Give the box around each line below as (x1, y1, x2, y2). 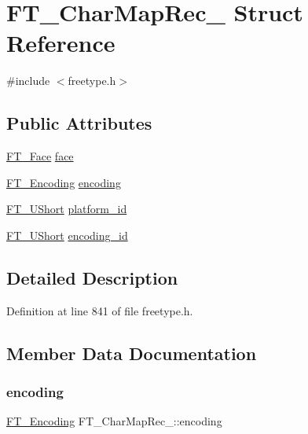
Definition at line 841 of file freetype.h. (6, 302, 193, 318)
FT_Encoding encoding (6, 174, 121, 190)
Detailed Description (6, 265, 178, 289)
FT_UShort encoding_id (6, 226, 128, 243)
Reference (6, 27, 115, 59)
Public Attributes (6, 111, 152, 135)
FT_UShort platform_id (6, 200, 127, 217)
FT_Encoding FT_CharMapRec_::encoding (6, 413, 222, 429)
